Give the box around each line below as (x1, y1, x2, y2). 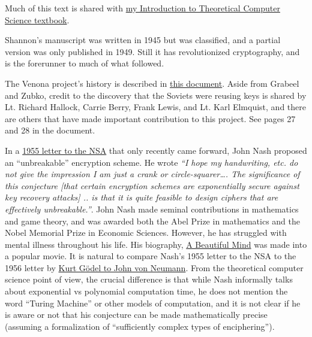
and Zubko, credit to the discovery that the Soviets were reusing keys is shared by (5, 89, 307, 101)
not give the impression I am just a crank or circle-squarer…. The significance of (5, 168, 300, 180)
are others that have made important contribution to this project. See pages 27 (5, 112, 296, 125)
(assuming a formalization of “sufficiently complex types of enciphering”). (5, 320, 275, 332)
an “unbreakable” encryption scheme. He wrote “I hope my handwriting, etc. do (5, 156, 298, 168)
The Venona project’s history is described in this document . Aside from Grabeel (5, 77, 299, 89)
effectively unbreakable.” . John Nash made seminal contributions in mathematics (5, 202, 299, 215)
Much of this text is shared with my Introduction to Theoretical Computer (5, 2, 280, 14)
